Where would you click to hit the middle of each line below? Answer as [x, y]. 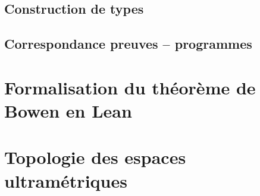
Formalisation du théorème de [130, 87]
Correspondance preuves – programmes [128, 44]
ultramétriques [66, 180]
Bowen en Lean [68, 110]
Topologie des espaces [95, 157]
